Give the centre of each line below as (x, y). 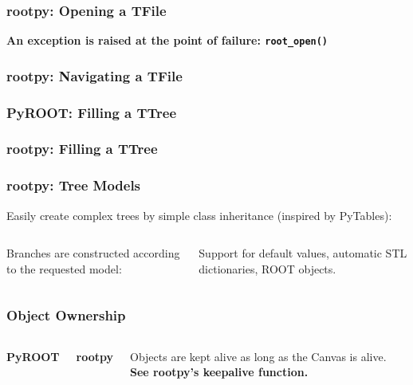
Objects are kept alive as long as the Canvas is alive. (258, 356)
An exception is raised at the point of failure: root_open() (167, 40)
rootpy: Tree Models (74, 185)
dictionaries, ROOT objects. (267, 268)
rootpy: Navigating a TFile (94, 75)
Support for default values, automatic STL (303, 253)
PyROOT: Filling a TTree (92, 112)
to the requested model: (64, 268)
